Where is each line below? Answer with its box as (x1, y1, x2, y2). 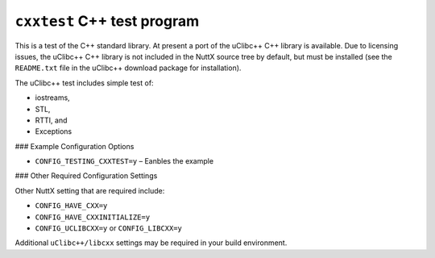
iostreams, (35, 93, 70, 102)
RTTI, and (35, 115, 68, 125)
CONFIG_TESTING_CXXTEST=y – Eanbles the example (35, 156, 213, 166)
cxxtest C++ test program (14, 12, 200, 30)
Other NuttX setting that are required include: (14, 185, 165, 195)
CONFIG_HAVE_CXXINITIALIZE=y (35, 212, 151, 222)
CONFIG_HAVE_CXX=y (35, 202, 108, 210)
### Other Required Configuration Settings (14, 171, 158, 181)
